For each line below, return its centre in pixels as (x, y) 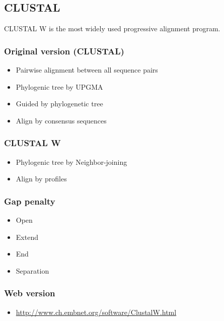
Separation (32, 270)
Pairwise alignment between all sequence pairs (87, 70)
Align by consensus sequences (61, 120)
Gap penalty (30, 201)
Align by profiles (41, 179)
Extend (27, 237)
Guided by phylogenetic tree (59, 104)
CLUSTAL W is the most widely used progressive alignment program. (112, 28)
